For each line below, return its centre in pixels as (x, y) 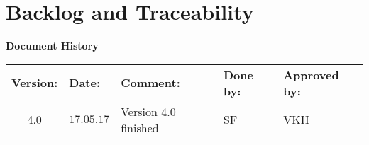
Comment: (150, 83)
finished (140, 127)
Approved (311, 74)
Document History (52, 46)
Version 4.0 (148, 111)
